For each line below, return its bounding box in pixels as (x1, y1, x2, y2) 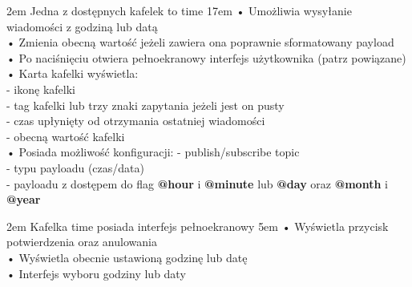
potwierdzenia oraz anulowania (6, 233, 157, 250)
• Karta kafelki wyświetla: (6, 65, 139, 82)
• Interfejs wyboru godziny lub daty (6, 265, 186, 281)
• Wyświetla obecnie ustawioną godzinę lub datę (6, 249, 248, 265)
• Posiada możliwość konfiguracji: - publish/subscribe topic (6, 143, 300, 160)
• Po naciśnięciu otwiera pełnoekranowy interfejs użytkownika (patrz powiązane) (6, 49, 406, 66)
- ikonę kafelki (6, 80, 75, 97)
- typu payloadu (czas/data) (6, 159, 144, 176)
